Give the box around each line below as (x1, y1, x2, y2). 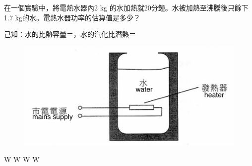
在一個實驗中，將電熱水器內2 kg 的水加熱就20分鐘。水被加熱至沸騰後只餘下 (4, 2, 249, 12)
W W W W (4, 154, 40, 165)
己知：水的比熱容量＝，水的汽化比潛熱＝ (4, 29, 136, 39)
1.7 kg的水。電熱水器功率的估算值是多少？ (4, 12, 140, 22)
